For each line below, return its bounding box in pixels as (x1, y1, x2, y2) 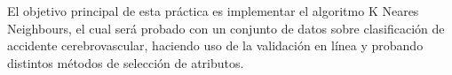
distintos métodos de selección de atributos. (7, 53, 244, 71)
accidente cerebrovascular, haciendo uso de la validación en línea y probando (7, 36, 424, 55)
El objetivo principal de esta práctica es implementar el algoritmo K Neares (7, 2, 419, 19)
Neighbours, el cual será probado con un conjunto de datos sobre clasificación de (7, 19, 445, 37)
